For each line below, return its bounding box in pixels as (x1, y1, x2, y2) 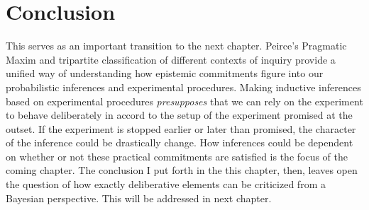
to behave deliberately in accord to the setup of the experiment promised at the (6, 107, 353, 122)
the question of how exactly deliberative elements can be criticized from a (6, 177, 326, 192)
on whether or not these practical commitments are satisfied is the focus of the (6, 148, 348, 163)
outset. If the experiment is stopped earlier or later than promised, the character (6, 121, 356, 136)
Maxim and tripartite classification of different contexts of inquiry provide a (6, 52, 336, 66)
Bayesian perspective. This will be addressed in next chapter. (6, 190, 272, 205)
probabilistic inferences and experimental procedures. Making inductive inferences (6, 79, 361, 94)
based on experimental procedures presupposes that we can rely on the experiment (6, 93, 363, 108)
